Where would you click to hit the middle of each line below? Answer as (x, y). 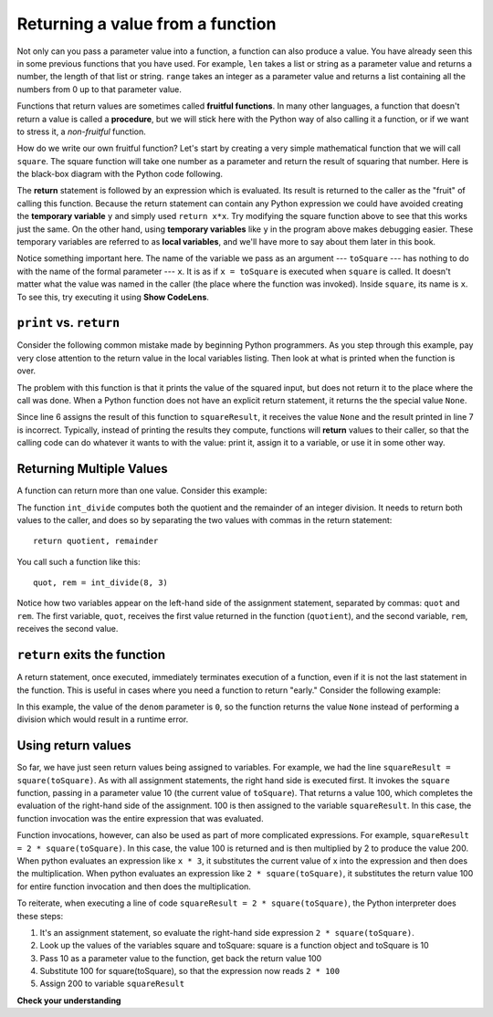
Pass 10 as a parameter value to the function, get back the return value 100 (181, 958)
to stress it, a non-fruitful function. (81, 131)
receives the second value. (68, 629)
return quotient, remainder (96, 541)
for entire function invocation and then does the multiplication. (134, 886)
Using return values (74, 745)
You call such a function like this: (79, 561)
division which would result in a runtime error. (103, 719)
